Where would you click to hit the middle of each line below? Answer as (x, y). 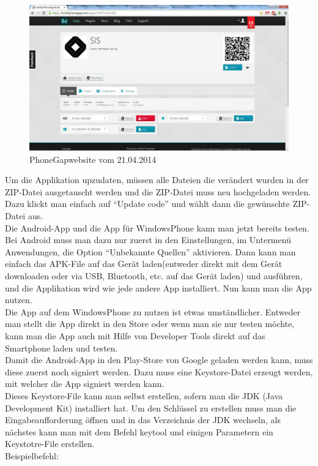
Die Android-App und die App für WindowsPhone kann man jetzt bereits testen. (157, 227)
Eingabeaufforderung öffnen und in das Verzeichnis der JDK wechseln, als (143, 420)
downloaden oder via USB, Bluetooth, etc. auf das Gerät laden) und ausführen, (154, 276)
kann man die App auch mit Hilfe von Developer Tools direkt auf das (135, 335)
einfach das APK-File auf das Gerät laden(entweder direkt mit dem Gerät (144, 264)
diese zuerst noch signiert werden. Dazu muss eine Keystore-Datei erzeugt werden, (159, 371)
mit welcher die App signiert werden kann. (85, 384)
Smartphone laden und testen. (61, 348)
